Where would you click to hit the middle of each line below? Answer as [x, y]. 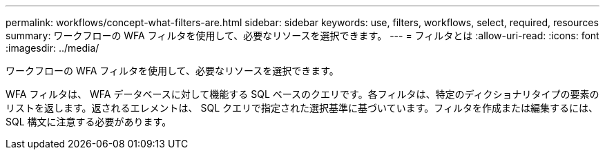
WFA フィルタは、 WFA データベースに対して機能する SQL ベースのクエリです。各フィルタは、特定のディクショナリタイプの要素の [302, 94]
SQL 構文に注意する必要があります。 [89, 122]
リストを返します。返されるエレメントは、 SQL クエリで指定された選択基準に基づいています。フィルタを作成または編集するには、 [302, 108]
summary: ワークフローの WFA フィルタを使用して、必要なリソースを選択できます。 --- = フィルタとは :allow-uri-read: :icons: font [302, 35]
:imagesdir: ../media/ [52, 48]
